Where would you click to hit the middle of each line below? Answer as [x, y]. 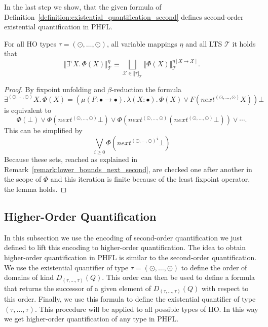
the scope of [23, 179]
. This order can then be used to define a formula [179, 277]
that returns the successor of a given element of [78, 288]
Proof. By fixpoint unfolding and [55, 89]
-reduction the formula [147, 89]
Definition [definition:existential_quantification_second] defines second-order [124, 16]
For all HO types [30, 43]
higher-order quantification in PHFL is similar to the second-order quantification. [130, 257]
